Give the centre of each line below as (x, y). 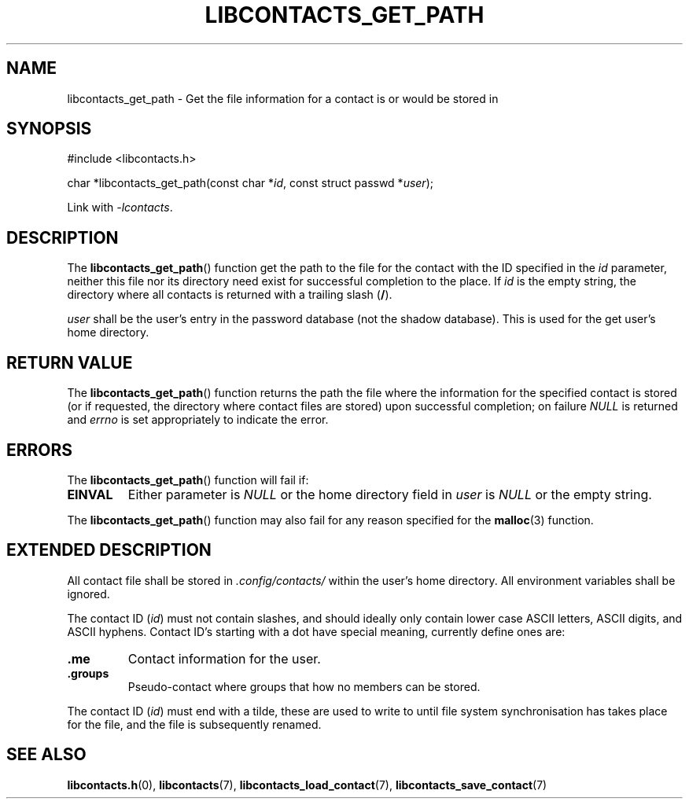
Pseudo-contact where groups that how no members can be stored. (304, 686)
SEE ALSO (46, 755)
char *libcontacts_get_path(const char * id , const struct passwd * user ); (250, 183)
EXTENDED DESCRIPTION (109, 550)
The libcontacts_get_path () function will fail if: (188, 480)
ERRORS (40, 450)
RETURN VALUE (70, 362)
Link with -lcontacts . (120, 208)
